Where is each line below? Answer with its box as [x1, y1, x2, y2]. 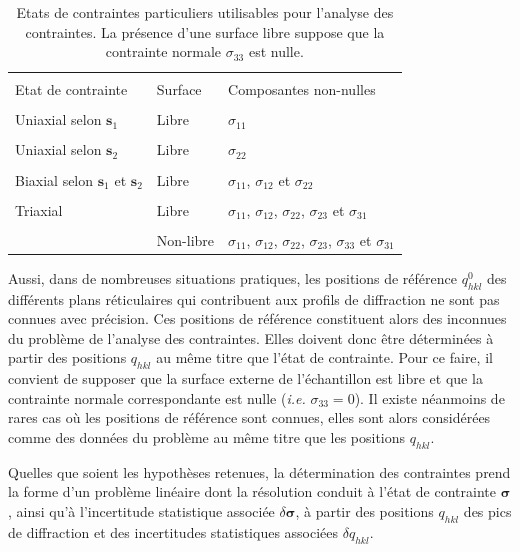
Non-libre [156, 229, 215, 250]
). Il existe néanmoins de [354, 387, 505, 408]
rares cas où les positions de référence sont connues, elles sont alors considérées [8, 407, 491, 428]
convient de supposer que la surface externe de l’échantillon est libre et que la [8, 368, 483, 389]
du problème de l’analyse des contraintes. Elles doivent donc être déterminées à [8, 327, 494, 348]
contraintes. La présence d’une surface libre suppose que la [25, 21, 385, 42]
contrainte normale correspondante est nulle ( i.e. [8, 387, 306, 408]
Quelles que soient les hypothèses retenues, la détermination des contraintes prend [8, 461, 511, 482]
